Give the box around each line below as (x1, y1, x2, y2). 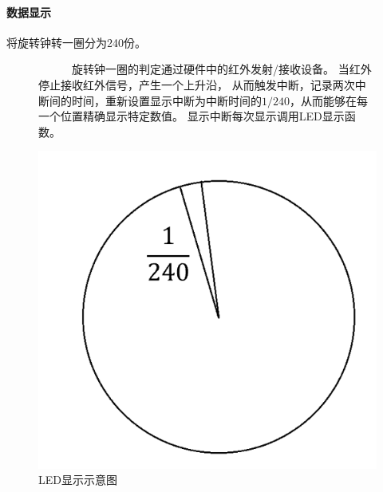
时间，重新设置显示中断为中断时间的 (71, 92, 262, 108)
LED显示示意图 (38, 471, 117, 488)
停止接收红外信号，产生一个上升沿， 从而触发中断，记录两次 (38, 76, 355, 92)
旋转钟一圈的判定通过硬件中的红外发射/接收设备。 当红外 (71, 61, 372, 77)
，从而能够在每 (290, 92, 368, 108)
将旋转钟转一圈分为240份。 (6, 33, 146, 50)
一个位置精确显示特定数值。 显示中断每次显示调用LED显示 (38, 108, 345, 124)
